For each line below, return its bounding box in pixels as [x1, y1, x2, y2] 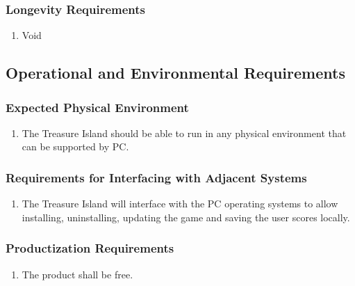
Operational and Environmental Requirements [6, 62, 345, 84]
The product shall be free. [22, 267, 133, 281]
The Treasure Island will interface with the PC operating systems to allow [22, 196, 338, 211]
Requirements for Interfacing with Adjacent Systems [6, 168, 307, 186]
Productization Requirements [6, 239, 174, 257]
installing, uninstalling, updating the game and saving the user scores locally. [22, 209, 350, 224]
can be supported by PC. [22, 139, 129, 154]
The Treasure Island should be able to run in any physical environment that [22, 125, 347, 140]
